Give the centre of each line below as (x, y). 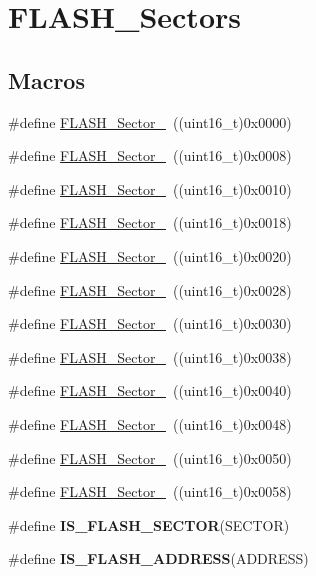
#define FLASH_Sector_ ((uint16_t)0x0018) (150, 222)
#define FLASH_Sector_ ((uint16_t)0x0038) (150, 356)
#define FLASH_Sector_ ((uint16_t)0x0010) (150, 188)
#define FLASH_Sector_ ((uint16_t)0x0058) (150, 491)
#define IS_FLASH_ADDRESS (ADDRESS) (158, 558)
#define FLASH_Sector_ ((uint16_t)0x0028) (150, 289)
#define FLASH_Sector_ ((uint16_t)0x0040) (150, 390)
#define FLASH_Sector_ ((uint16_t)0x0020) (150, 255)
